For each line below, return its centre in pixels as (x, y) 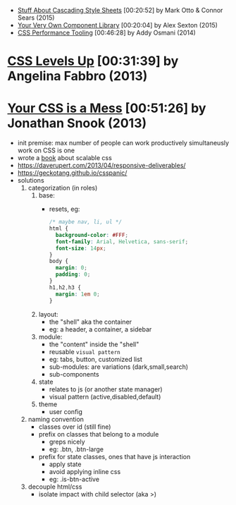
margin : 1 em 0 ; (77, 294)
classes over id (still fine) (75, 427)
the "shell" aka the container (91, 322)
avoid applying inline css (85, 471)
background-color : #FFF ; (92, 235)
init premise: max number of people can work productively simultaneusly (123, 143)
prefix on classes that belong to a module (99, 434)
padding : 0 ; (73, 274)
